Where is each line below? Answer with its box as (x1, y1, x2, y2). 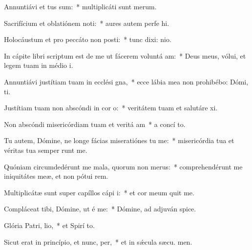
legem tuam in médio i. (4, 60, 73, 70)
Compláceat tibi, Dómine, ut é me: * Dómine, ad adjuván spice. (4, 204, 196, 214)
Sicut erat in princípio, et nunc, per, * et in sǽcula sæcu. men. (4, 236, 192, 247)
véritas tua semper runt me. (4, 145, 87, 155)
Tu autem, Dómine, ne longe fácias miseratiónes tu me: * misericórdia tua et (4, 135, 234, 146)
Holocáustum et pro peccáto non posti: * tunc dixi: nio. (4, 34, 171, 44)
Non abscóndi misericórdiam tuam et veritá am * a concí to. (4, 119, 186, 129)
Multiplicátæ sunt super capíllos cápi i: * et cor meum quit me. (4, 187, 194, 197)
